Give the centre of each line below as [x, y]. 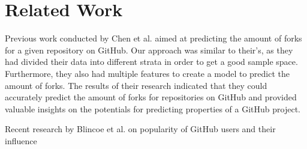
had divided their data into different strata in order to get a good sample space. [151, 62]
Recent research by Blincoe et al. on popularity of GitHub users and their [140, 129]
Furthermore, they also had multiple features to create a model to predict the [148, 73]
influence [21, 140]
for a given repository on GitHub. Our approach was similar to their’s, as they [149, 50]
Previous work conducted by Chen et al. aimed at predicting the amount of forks [153, 38]
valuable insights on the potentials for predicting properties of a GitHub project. [153, 108]
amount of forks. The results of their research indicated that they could [136, 85]
